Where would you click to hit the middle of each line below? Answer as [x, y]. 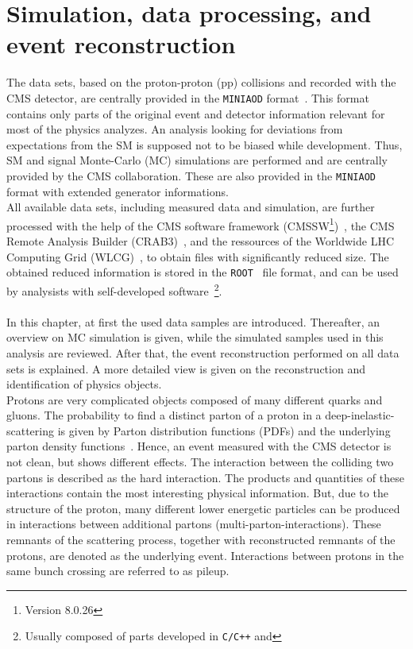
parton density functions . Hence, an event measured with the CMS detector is [199, 446]
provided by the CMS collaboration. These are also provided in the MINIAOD [191, 175]
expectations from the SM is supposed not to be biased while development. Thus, [205, 144]
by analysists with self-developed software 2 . [114, 289]
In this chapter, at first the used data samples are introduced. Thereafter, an [193, 321]
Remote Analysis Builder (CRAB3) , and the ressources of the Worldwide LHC [200, 241]
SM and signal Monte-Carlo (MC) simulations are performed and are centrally [197, 160]
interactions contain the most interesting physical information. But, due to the [197, 493]
